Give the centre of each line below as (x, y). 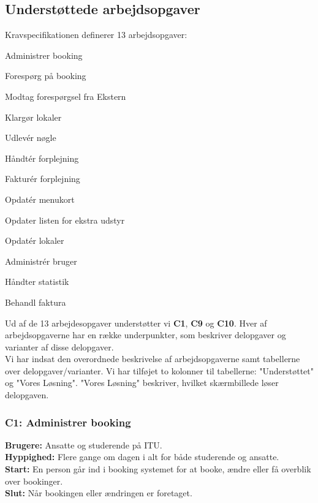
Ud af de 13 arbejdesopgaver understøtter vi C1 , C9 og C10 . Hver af (136, 323)
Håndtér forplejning (42, 158)
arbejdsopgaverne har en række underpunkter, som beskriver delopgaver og (146, 335)
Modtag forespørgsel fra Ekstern (66, 96)
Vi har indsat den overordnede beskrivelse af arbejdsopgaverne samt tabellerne (153, 359)
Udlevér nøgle (31, 138)
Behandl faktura (36, 302)
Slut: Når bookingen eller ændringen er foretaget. (99, 493)
